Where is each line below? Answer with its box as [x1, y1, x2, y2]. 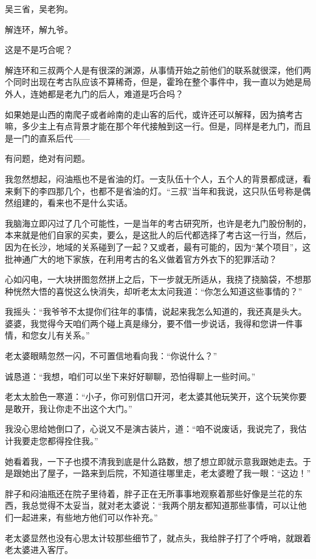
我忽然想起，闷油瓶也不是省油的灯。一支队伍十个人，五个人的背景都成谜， [5, 172, 303, 185]
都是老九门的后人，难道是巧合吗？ [47, 87, 184, 100]
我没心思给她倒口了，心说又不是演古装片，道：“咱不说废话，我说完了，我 [5, 422, 298, 435]
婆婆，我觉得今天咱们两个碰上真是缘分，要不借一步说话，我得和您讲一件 [5, 317, 294, 329]
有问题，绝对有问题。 [5, 152, 90, 165]
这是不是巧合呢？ [5, 43, 73, 56]
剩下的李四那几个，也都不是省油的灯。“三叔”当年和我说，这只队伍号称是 [13, 184, 303, 197]
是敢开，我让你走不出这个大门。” [5, 402, 132, 414]
